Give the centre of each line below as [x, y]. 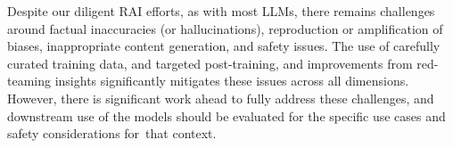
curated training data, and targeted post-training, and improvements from [210, 63]
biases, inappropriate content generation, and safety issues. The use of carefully [224, 46]
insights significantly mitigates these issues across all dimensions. [232, 81]
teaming [29, 81]
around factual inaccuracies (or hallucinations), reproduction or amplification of [225, 28]
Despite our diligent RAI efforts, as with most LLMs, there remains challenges [221, 11]
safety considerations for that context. [112, 133]
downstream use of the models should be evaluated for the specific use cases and [226, 115]
